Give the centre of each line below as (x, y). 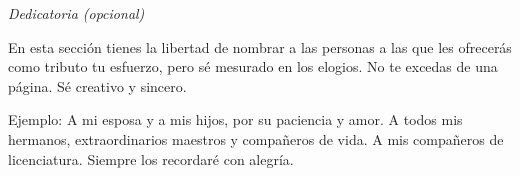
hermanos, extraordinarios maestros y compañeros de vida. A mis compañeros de (256, 138)
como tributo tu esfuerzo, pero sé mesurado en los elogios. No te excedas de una (253, 66)
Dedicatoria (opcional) (76, 13)
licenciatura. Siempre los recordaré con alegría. (151, 158)
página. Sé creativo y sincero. (97, 85)
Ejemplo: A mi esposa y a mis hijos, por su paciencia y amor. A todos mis (235, 119)
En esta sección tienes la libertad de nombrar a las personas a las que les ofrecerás (260, 46)
